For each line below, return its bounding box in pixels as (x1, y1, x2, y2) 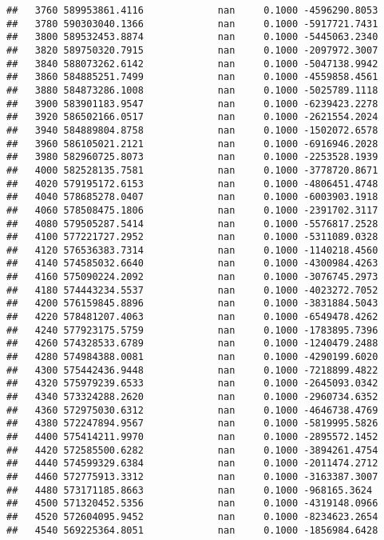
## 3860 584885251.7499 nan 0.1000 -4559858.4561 (6, 71, 378, 83)
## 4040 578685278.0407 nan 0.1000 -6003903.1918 (6, 191, 378, 203)
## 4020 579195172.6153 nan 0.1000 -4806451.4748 (6, 178, 378, 190)
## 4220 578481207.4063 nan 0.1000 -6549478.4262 (6, 311, 378, 323)
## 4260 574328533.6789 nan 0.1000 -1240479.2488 (6, 338, 378, 350)
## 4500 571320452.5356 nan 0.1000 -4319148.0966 (6, 498, 378, 510)
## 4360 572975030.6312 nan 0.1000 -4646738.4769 (6, 404, 378, 416)
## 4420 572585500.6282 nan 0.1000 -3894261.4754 (6, 444, 378, 456)
